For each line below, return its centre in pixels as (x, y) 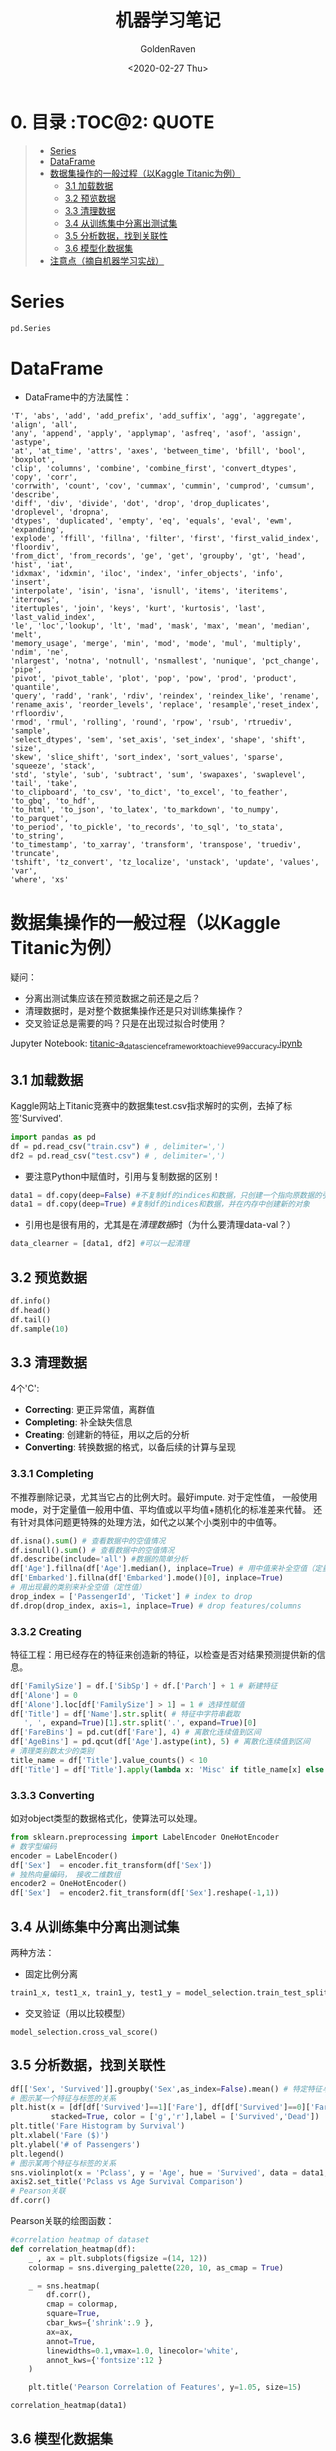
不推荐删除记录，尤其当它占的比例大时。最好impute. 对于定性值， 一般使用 (164, 1497)
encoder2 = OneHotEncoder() (69, 1884)
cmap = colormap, (82, 2304)
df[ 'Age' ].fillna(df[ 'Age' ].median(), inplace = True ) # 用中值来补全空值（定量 (170, 1569)
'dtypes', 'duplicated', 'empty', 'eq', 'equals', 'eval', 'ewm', (151, 521)
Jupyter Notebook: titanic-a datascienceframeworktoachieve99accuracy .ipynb (156, 1044)
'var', (24, 871)
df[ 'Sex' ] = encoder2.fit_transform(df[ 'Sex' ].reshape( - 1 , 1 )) (145, 1893)
